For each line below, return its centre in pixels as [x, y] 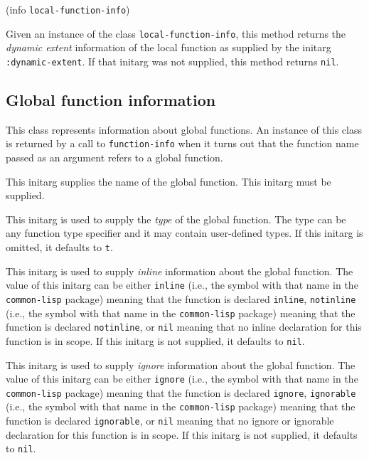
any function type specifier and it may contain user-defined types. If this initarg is [184, 233]
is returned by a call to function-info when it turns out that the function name [182, 143]
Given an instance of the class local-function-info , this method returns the [176, 33]
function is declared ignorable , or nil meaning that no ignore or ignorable [170, 421]
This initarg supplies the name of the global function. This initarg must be [169, 181]
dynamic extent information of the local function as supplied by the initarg [169, 47]
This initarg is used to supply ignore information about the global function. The [181, 364]
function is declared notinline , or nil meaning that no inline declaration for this [184, 327]
